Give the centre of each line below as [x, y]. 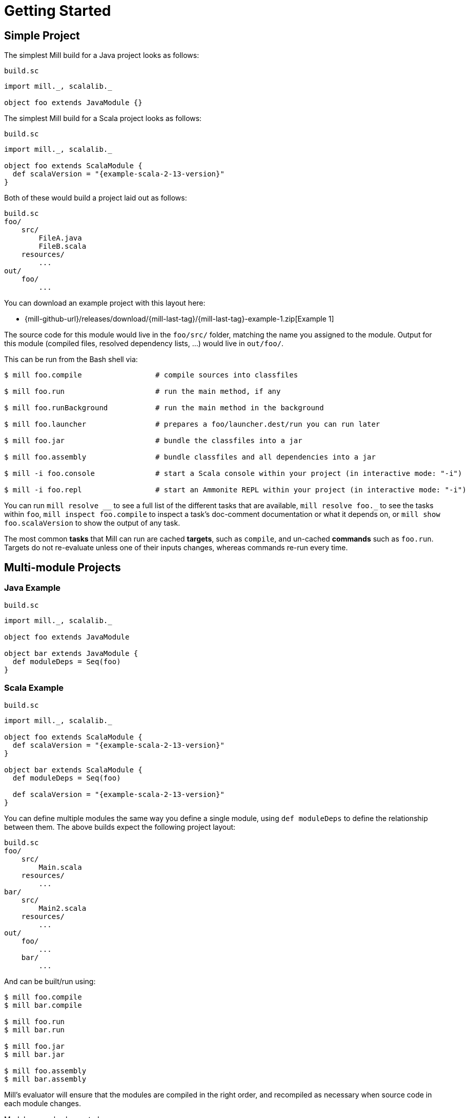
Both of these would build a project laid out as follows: [96, 198]
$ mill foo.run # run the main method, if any [142, 392]
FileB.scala [63, 246]
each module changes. [43, 1104]
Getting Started [58, 11]
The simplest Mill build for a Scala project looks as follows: [103, 118]
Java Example [33, 588]
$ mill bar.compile [43, 1005]
